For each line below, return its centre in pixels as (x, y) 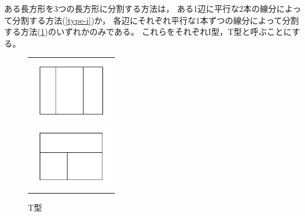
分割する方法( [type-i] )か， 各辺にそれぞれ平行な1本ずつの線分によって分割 (155, 20)
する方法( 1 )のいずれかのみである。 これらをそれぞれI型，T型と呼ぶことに (148, 32)
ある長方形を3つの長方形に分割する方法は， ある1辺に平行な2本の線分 (140, 8)
